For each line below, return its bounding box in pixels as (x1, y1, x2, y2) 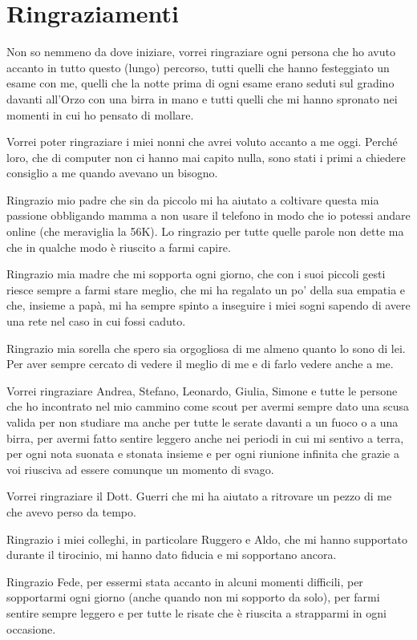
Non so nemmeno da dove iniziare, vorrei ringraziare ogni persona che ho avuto (6, 43, 395, 60)
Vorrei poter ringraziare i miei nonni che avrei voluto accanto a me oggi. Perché (6, 133, 398, 150)
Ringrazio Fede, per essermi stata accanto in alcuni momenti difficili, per (6, 573, 363, 589)
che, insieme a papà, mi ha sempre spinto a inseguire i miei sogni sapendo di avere (6, 297, 411, 314)
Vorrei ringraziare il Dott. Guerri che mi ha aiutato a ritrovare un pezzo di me (6, 488, 392, 504)
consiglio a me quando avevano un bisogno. (6, 164, 218, 181)
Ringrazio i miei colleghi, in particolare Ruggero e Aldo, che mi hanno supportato (6, 530, 408, 547)
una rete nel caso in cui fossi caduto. (6, 313, 186, 330)
